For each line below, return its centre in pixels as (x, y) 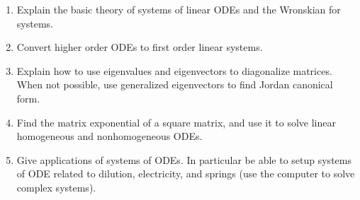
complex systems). (56, 187)
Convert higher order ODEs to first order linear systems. (140, 47)
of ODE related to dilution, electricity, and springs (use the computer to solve (186, 173)
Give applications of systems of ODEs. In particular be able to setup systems (184, 159)
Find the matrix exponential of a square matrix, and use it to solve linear (176, 122)
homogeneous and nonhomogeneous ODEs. (109, 136)
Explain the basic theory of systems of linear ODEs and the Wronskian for (179, 9)
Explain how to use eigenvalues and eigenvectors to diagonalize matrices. (174, 70)
